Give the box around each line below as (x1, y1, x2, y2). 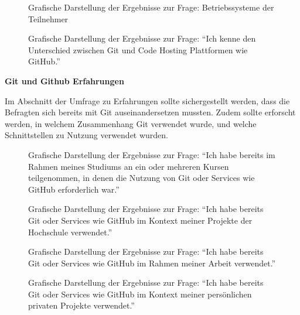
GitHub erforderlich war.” (28, 183, 120, 195)
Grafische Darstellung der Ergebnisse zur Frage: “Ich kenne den (28, 32, 256, 44)
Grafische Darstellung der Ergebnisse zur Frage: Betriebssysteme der (28, 1, 274, 13)
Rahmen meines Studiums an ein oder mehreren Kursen (28, 160, 229, 172)
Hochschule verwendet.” (28, 225, 112, 238)
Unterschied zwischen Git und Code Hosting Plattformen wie (28, 43, 248, 56)
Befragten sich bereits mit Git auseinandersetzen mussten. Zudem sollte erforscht (5, 106, 296, 118)
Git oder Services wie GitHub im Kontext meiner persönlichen (28, 287, 252, 300)
